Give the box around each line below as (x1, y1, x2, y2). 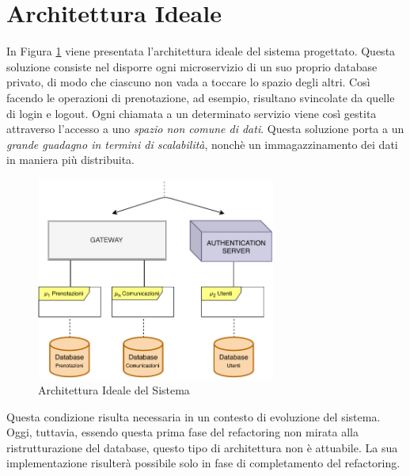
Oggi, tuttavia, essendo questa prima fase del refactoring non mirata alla (6, 424, 359, 440)
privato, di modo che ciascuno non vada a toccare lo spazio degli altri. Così (6, 74, 370, 90)
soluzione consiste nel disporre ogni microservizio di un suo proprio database (6, 58, 378, 74)
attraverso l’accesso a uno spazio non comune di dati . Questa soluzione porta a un (6, 120, 404, 137)
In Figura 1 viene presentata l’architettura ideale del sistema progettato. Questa (6, 43, 396, 59)
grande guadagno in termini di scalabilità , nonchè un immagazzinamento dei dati (6, 135, 398, 152)
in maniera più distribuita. (6, 151, 135, 168)
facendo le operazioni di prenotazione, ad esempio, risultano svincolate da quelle (6, 89, 395, 105)
